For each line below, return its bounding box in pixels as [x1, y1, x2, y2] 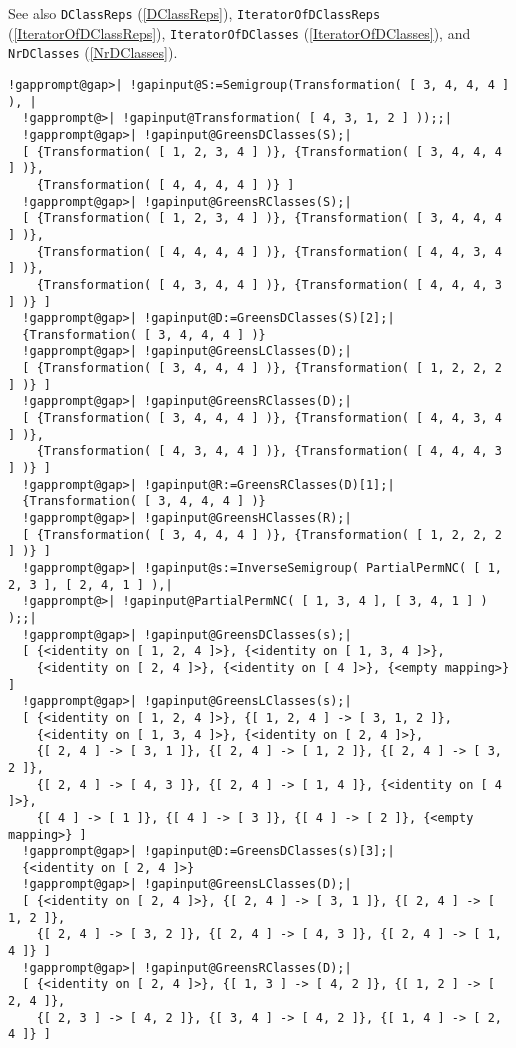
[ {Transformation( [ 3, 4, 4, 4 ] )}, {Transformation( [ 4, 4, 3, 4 [22, 411, 502, 426]
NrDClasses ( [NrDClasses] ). [8, 42, 178, 63]
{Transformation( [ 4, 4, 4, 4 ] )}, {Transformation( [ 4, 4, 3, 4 [36, 244, 502, 259]
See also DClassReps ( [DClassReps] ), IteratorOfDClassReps [8, 3, 381, 23]
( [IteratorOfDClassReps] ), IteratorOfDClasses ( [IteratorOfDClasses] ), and [8, 22, 471, 43]
